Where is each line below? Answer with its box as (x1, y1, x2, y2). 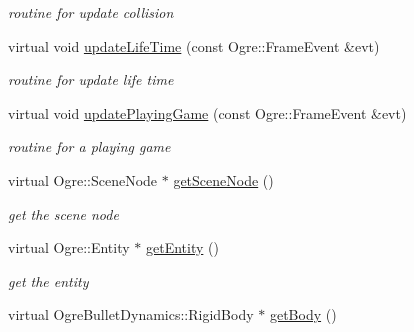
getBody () (269, 304, 337, 325)
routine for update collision (8, 2, 174, 22)
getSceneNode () (173, 169, 274, 190)
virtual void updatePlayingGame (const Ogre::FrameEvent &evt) (8, 102, 407, 123)
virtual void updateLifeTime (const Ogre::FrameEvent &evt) (8, 35, 380, 56)
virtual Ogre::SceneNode (8, 169, 158, 190)
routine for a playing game (8, 136, 171, 157)
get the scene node (8, 203, 119, 224)
